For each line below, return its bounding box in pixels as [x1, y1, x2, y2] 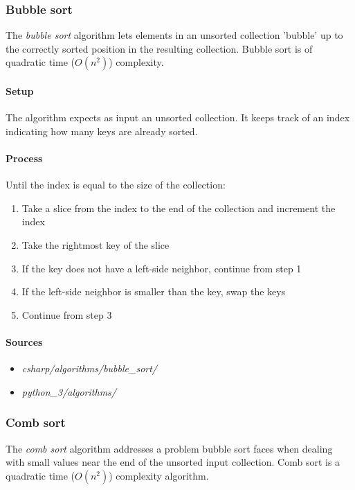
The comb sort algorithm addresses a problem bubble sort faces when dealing [6, 441, 333, 455]
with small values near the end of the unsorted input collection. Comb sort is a [6, 455, 340, 469]
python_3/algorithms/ [21, 384, 116, 399]
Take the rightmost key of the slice [21, 237, 170, 252]
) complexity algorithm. [109, 468, 209, 482]
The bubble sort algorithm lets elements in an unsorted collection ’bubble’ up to [6, 28, 343, 42]
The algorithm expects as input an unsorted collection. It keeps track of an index [6, 110, 350, 125]
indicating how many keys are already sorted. [6, 123, 198, 138]
